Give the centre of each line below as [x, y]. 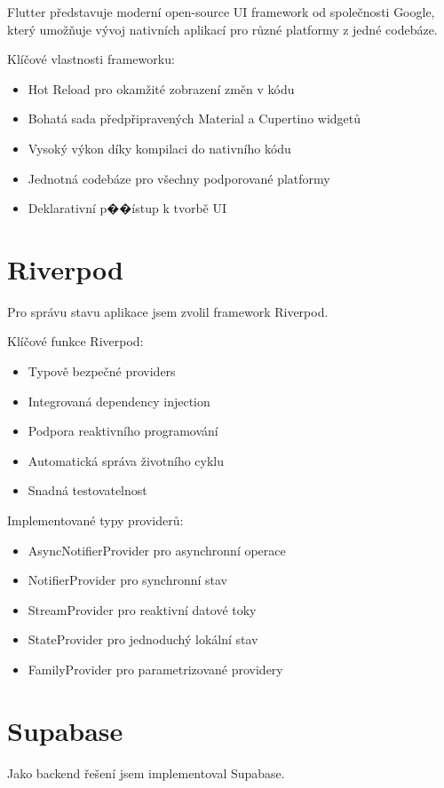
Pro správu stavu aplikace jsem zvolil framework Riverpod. [168, 311]
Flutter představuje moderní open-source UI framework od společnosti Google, [221, 12]
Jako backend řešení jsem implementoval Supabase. [146, 772]
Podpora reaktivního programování [123, 431]
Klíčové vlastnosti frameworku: [91, 59]
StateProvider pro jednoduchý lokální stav [143, 639]
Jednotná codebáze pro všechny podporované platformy [179, 178]
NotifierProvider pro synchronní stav [127, 580]
